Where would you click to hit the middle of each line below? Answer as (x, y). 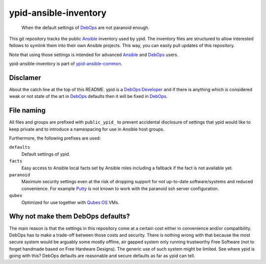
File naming (27, 111)
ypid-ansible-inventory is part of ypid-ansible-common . (66, 64)
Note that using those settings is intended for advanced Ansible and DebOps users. (94, 55)
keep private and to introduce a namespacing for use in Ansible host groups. (87, 129)
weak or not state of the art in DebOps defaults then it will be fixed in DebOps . (88, 97)
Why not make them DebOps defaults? (69, 216)
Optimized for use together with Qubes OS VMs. (70, 202)
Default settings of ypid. (46, 154)
